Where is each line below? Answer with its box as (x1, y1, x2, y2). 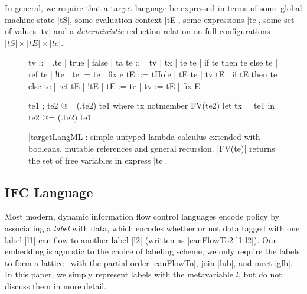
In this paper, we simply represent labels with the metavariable (5, 268, 234, 280)
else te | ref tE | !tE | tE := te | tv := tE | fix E (28, 79, 200, 92)
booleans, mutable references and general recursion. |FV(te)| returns (28, 142, 275, 154)
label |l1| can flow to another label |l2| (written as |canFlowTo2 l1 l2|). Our (5, 233, 277, 246)
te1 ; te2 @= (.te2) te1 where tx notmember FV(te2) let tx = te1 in (28, 99, 275, 112)
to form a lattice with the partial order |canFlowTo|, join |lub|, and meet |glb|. (5, 256, 293, 269)
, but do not (238, 268, 282, 280)
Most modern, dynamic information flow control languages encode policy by (5, 210, 280, 223)
